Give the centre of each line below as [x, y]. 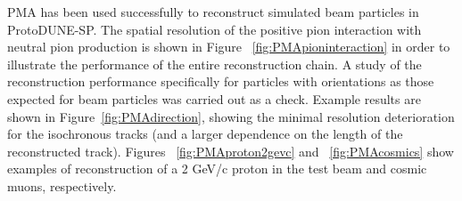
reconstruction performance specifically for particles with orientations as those [221, 81]
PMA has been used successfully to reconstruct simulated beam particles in [213, 12]
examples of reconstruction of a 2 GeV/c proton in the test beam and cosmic [217, 169]
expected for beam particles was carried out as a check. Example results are [214, 98]
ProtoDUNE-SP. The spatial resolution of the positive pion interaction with [214, 29]
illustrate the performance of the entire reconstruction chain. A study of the [214, 64]
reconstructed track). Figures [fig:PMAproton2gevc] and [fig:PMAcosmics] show [231, 151]
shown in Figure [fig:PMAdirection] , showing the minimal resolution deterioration [231, 116]
